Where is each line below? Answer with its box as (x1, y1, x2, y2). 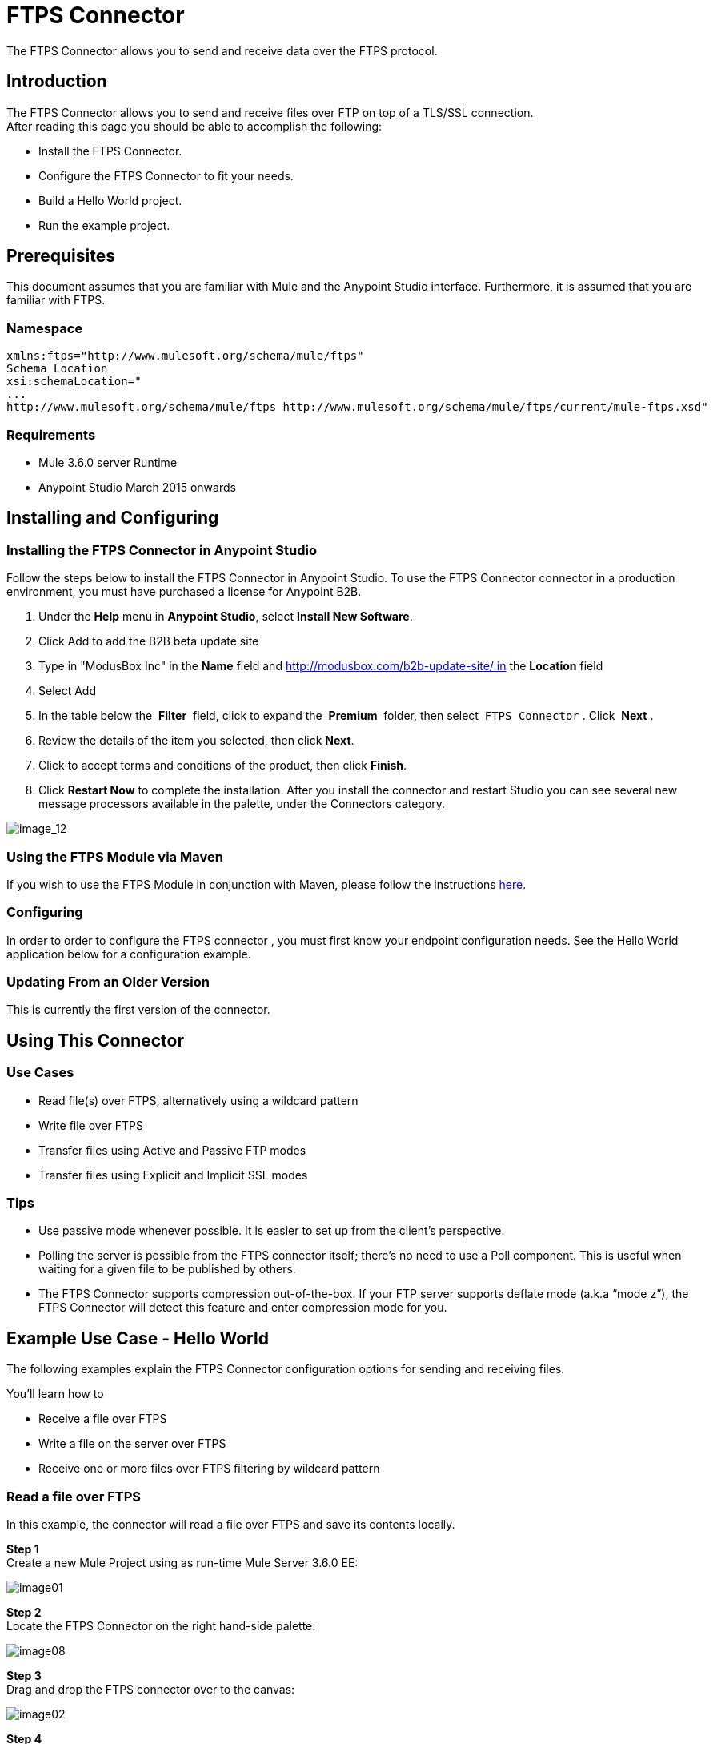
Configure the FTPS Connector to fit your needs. (38, 168, 294, 183)
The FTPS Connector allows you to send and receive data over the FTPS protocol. (6, 43, 438, 58)
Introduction (6, 71, 107, 92)
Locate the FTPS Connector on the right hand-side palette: (6, 1618, 316, 1633)
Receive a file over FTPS (38, 1412, 167, 1426)
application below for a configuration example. (6, 946, 251, 961)
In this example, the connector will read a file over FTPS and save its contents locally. (6, 1517, 455, 1531)
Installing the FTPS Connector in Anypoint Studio (6, 541, 317, 558)
